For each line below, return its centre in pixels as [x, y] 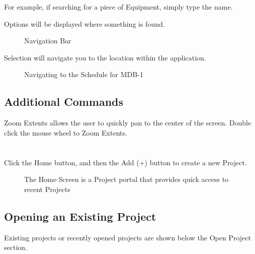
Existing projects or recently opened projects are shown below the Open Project [127, 237]
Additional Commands [64, 102]
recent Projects [47, 189]
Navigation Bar [48, 41]
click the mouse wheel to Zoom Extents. [66, 132]
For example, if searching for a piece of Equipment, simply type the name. [118, 7]
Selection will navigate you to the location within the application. [105, 57]
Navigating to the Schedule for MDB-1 [84, 74]
